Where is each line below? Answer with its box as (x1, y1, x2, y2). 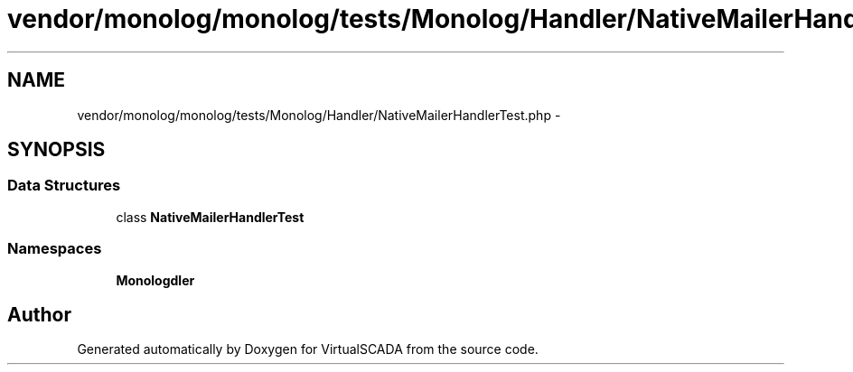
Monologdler (116, 272, 195, 288)
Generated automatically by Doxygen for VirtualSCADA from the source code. (77, 341, 539, 358)
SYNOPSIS (7, 138, 106, 162)
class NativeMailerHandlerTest (116, 209, 305, 225)
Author (7, 302, 71, 326)
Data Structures (7, 176, 121, 195)
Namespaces (7, 239, 102, 258)
